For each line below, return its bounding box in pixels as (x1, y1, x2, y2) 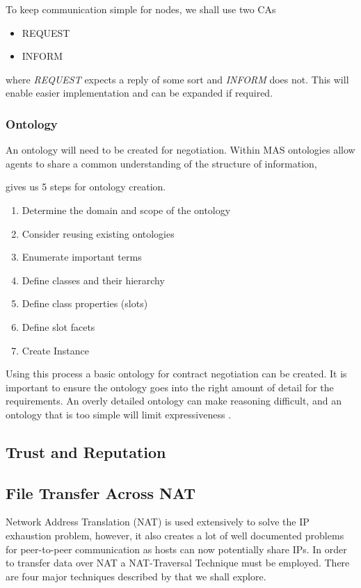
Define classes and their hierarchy (22, 272, 165, 287)
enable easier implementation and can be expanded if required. (6, 85, 273, 100)
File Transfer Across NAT (6, 482, 195, 503)
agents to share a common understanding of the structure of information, (6, 156, 317, 170)
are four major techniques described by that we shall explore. (6, 569, 266, 583)
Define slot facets (22, 319, 95, 334)
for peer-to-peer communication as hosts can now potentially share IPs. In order (6, 541, 347, 556)
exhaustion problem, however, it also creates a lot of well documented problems (6, 528, 344, 543)
